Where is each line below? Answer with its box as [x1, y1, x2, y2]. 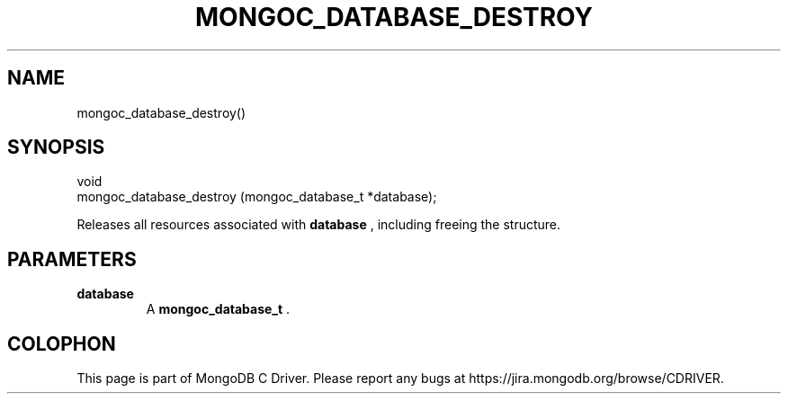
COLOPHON [7, 332, 116, 355]
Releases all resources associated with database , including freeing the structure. [76, 217, 561, 233]
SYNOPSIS [7, 136, 105, 159]
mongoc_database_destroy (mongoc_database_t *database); [76, 189, 437, 205]
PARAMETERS [7, 247, 137, 271]
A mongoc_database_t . [146, 301, 291, 317]
